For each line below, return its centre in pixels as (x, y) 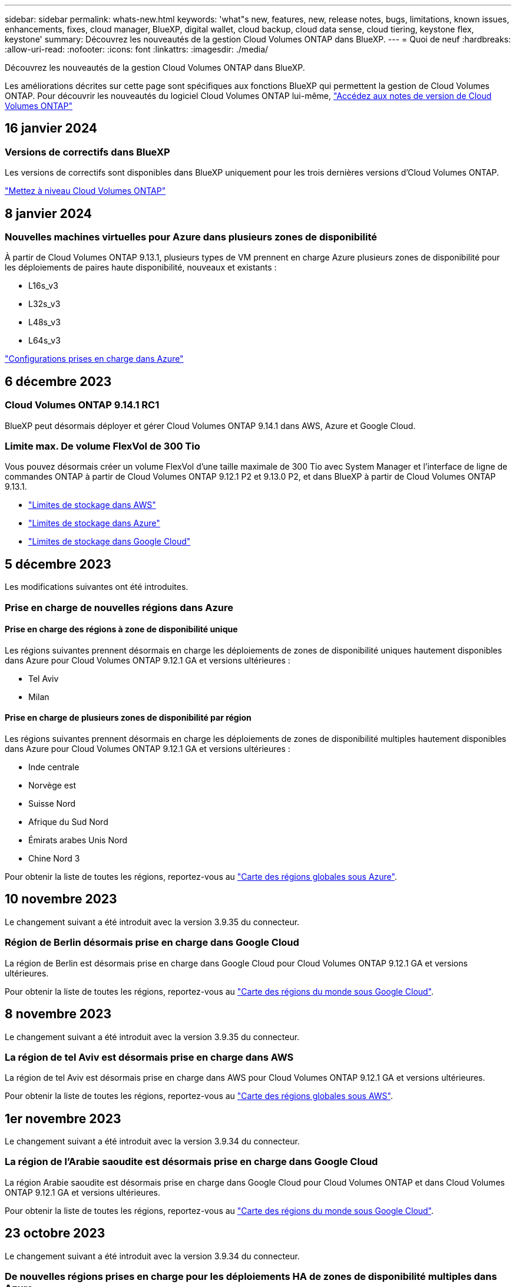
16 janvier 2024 (51, 128)
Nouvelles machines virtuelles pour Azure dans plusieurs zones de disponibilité (191, 237)
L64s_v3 (44, 341)
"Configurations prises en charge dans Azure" (94, 359)
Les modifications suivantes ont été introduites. (97, 587)
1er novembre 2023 (63, 1118)
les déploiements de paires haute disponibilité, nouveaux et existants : (141, 268)
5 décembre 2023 (58, 564)
